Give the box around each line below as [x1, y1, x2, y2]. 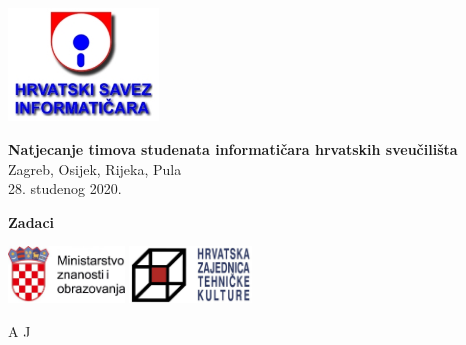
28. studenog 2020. [8, 178, 122, 199]
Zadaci [8, 211, 55, 232]
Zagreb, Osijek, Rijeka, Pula [8, 158, 182, 179]
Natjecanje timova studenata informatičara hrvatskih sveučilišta [8, 138, 458, 159]
